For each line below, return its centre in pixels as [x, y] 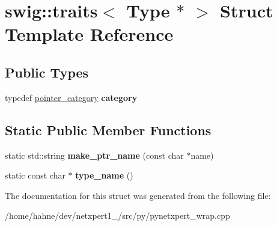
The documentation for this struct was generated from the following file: [138, 195]
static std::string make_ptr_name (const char [94, 155]
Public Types [47, 72]
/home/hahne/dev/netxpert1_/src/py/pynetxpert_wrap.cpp [117, 215]
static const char [35, 175]
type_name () [104, 175]
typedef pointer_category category [71, 97]
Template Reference [89, 34]
